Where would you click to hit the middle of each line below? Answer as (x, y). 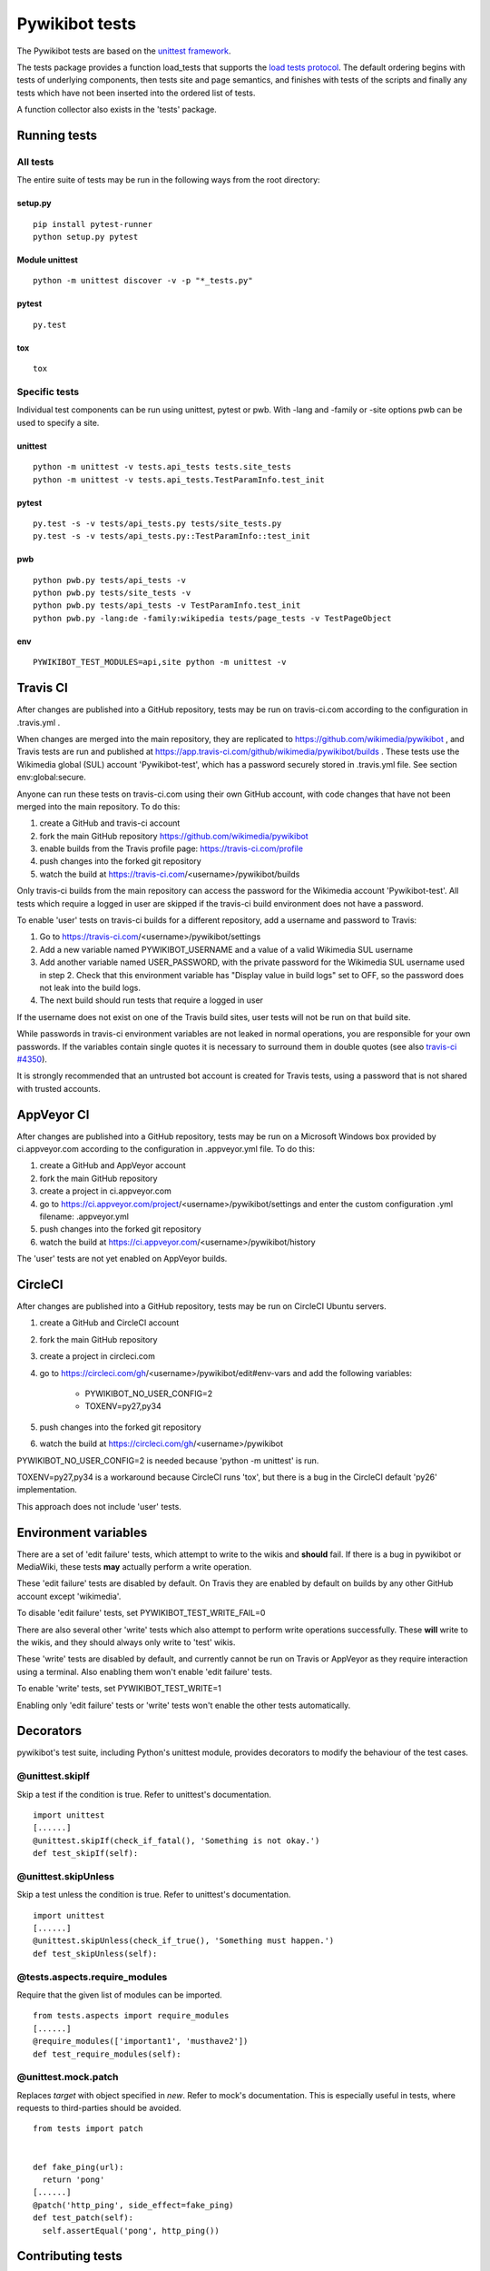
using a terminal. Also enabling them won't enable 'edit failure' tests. (144, 1671)
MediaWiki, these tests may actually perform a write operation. (134, 1567)
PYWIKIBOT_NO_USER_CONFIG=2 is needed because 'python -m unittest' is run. (168, 1460)
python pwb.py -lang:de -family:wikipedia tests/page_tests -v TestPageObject (212, 618)
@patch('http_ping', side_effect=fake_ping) (134, 2205)
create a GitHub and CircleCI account (109, 1323)
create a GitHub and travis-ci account (110, 823)
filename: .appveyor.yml (84, 1216)
